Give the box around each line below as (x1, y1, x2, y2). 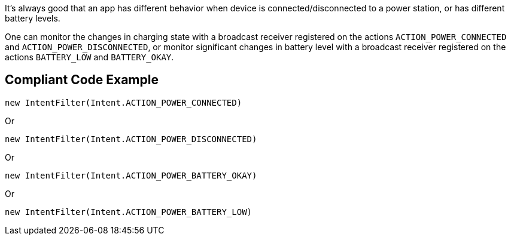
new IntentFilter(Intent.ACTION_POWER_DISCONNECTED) (5, 134, 257, 144)
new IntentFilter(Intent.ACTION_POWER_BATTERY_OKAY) (5, 170, 257, 180)
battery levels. (5, 13, 60, 23)
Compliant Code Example (5, 72, 159, 88)
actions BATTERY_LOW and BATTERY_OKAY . (5, 52, 174, 62)
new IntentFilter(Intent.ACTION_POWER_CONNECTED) (5, 97, 242, 107)
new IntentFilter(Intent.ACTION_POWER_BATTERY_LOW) (5, 207, 253, 217)
